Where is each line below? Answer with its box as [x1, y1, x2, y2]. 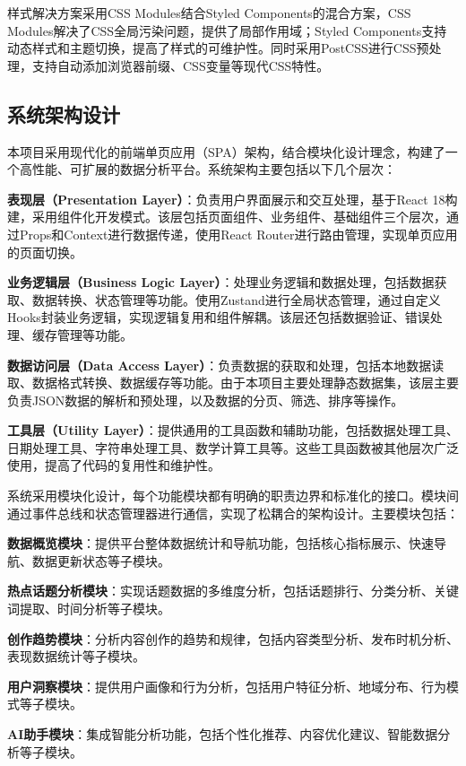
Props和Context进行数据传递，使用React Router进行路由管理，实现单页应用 [19, 224, 458, 243]
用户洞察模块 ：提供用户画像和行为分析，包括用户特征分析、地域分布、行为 [7, 676, 446, 695]
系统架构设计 [7, 100, 120, 127]
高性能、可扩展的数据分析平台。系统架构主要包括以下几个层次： [19, 160, 396, 178]
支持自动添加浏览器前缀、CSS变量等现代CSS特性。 [31, 56, 330, 74]
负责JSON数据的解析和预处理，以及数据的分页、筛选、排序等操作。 [7, 390, 404, 409]
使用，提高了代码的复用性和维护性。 [7, 456, 220, 474]
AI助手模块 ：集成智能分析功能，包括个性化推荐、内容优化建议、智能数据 [7, 725, 438, 744]
